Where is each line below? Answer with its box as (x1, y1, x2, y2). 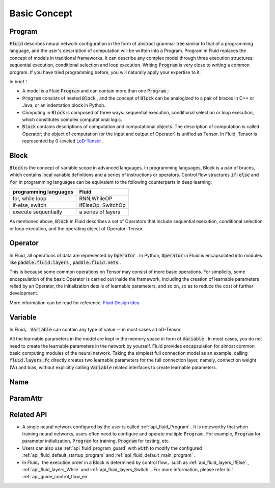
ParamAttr (9, 394, 43, 403)
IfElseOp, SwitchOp (79, 202, 126, 209)
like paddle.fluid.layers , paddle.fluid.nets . (9, 259, 121, 265)
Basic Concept (9, 8, 73, 19)
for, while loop (12, 195, 47, 202)
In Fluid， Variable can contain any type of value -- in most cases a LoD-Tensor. (9, 326, 182, 332)
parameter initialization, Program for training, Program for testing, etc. (22, 438, 170, 444)
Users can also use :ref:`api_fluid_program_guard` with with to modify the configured (22, 445, 202, 451)
